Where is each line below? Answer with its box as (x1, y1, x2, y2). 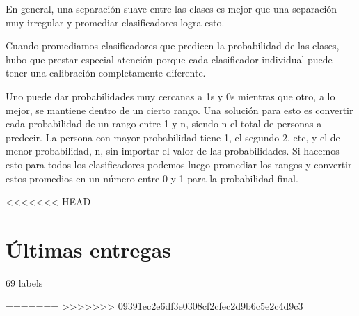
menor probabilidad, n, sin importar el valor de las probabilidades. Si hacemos (6, 143, 340, 158)
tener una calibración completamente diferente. (6, 65, 206, 80)
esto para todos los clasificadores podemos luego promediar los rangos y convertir (6, 157, 352, 171)
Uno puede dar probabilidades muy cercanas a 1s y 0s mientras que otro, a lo (6, 88, 335, 103)
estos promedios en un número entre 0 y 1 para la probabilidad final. (6, 171, 298, 185)
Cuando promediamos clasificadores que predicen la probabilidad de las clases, (6, 38, 340, 53)
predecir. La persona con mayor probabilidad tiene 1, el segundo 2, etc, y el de (6, 129, 340, 144)
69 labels (6, 275, 43, 290)
